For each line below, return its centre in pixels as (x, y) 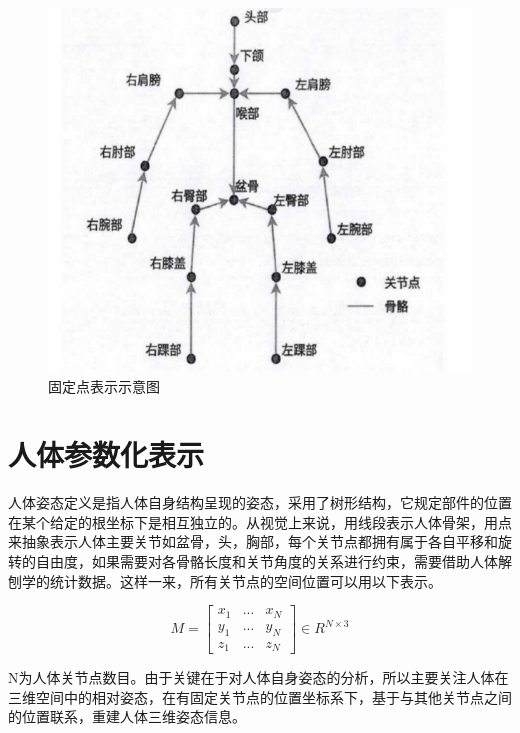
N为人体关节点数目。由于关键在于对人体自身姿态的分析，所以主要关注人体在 (258, 677)
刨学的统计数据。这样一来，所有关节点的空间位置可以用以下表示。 (225, 580)
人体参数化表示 (106, 454)
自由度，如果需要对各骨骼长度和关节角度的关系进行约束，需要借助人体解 (273, 561)
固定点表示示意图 (104, 385)
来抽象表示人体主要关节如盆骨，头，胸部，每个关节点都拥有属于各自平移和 (253, 541)
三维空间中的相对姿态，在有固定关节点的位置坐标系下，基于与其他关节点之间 (260, 696)
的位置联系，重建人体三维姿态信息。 (127, 716)
